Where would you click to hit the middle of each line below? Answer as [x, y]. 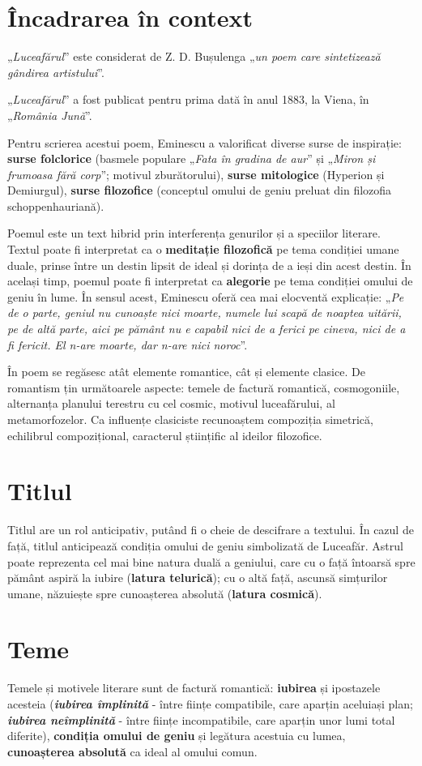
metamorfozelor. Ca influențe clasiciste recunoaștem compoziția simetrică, [190, 419]
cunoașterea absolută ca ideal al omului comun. [132, 751]
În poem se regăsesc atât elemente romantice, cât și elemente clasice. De [186, 372]
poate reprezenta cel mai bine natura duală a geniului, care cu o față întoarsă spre [211, 561]
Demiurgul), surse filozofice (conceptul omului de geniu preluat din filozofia [200, 190]
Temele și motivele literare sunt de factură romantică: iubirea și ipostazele [194, 688]
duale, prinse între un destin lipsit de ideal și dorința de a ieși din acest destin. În [209, 265]
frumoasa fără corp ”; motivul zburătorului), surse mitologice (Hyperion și [196, 174]
